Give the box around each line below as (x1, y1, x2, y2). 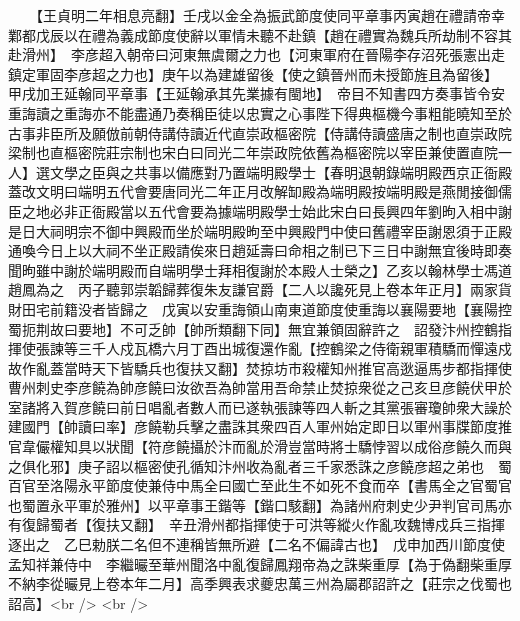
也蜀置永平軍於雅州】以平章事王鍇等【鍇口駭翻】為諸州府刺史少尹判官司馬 (8, 494, 498, 515)
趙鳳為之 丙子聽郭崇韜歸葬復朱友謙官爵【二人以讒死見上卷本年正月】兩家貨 (8, 279, 512, 300)
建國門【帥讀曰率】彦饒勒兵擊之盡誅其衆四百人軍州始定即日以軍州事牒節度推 (8, 416, 512, 437)
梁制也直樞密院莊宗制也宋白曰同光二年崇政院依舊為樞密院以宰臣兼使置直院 (8, 142, 498, 163)
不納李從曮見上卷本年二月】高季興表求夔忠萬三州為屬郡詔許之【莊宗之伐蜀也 (8, 573, 512, 594)
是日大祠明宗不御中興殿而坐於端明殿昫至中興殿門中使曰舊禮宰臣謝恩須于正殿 (8, 220, 512, 241)
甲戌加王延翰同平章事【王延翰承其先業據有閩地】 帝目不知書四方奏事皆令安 (8, 83, 505, 104)
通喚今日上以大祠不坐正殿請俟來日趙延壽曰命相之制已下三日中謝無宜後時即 (8, 240, 498, 261)
